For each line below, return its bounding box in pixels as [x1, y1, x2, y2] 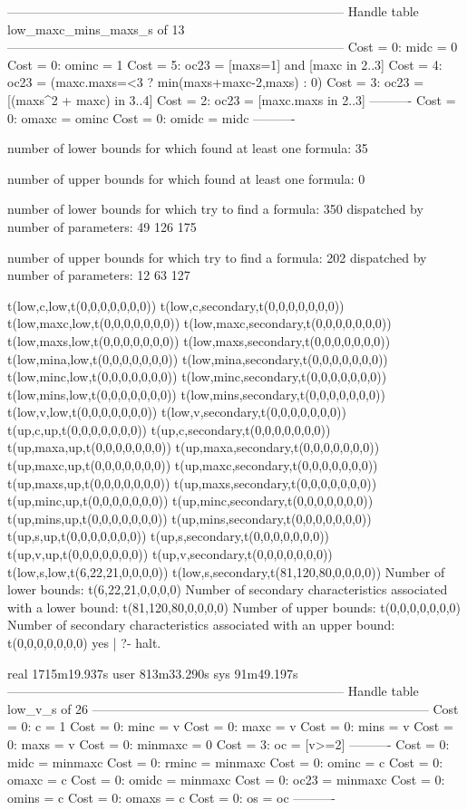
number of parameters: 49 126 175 [7, 217, 197, 236]
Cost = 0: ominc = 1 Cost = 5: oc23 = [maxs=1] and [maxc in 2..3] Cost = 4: [7, 54, 443, 73]
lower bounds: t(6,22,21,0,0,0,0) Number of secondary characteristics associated [7, 580, 448, 599]
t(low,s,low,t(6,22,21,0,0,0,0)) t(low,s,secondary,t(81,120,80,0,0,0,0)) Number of [7, 562, 445, 581]
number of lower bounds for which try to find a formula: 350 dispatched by [7, 199, 423, 218]
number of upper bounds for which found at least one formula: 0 [7, 169, 365, 188]
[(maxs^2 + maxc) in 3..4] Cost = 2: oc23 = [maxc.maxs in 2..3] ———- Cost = [7, 90, 456, 109]
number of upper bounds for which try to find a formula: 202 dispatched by [7, 247, 427, 266]
